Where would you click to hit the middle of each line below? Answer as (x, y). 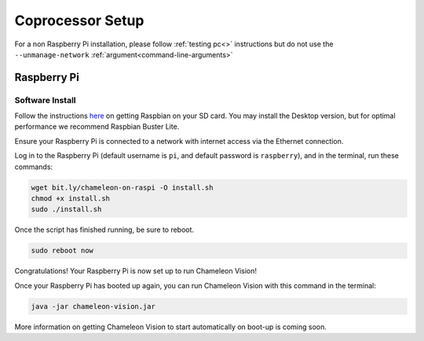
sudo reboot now (62, 251)
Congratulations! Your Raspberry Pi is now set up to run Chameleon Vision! (135, 271)
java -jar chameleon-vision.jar (93, 306)
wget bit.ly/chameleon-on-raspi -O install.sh (122, 187)
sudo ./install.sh (66, 209)
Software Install (45, 100)
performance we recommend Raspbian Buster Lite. (97, 126)
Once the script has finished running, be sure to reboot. (104, 230)
